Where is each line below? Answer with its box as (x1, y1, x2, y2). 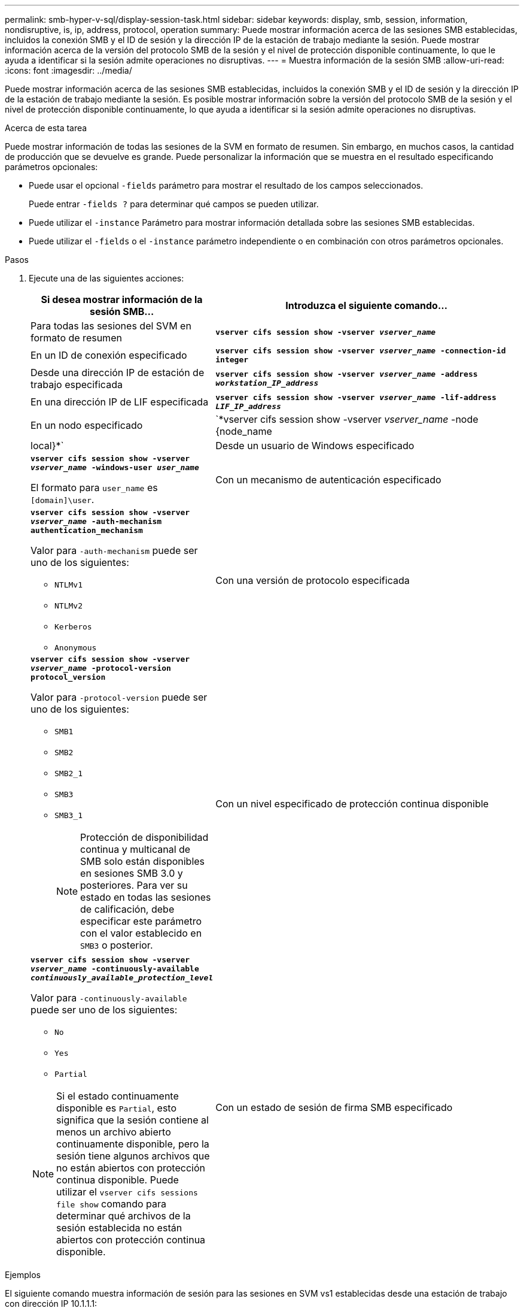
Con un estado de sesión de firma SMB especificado (215, 1101, 453, 1113)
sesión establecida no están (56, 1222, 182, 1234)
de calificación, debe (80, 903, 175, 915)
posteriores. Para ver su (80, 879, 188, 891)
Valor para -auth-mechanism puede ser (31, 544, 198, 556)
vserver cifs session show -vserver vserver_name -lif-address (215, 393, 496, 402)
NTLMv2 (54, 601, 83, 610)
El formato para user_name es (31, 482, 158, 493)
